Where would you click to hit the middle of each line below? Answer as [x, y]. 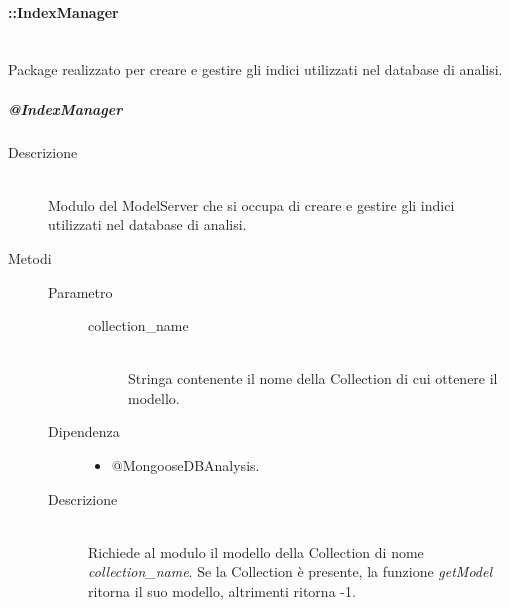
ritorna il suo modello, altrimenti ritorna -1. [222, 591]
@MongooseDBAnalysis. [185, 465]
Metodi [30, 257]
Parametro [80, 291]
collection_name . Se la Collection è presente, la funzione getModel [290, 571]
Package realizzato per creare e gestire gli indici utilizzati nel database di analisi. [255, 69]
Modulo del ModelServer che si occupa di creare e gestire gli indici [251, 204]
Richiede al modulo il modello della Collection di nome [256, 551]
